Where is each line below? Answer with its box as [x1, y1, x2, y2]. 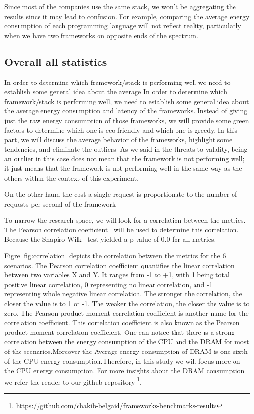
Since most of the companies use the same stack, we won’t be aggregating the [4, 1, 236, 11]
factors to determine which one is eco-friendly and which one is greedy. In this [4, 124, 238, 135]
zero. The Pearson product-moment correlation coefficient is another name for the [4, 308, 249, 318]
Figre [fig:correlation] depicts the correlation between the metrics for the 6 [4, 250, 226, 261]
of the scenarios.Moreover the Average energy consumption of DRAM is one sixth [4, 346, 248, 356]
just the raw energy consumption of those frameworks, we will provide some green [4, 115, 249, 125]
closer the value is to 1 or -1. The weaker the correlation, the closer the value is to [4, 298, 250, 309]
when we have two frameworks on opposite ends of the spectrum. [4, 30, 198, 40]
